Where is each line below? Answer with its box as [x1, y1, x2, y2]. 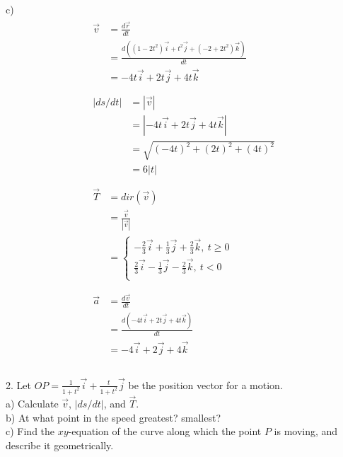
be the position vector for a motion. [128, 377, 283, 392]
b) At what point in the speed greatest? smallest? [6, 410, 221, 424]
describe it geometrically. [6, 437, 114, 452]
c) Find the [6, 424, 55, 439]
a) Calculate [6, 395, 59, 410]
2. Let [6, 377, 31, 392]
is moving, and [274, 424, 338, 439]
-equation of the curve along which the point [68, 424, 262, 439]
